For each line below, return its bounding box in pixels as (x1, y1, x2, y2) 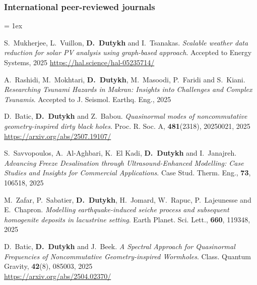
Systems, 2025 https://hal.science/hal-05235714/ (4, 57, 155, 67)
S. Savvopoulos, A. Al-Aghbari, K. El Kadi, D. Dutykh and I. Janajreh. (4, 148, 237, 158)
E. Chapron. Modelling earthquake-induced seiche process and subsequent (4, 204, 229, 215)
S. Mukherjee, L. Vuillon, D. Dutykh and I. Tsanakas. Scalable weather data (4, 37, 248, 47)
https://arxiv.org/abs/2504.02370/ (4, 270, 111, 281)
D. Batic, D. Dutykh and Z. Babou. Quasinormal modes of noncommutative (4, 111, 247, 121)
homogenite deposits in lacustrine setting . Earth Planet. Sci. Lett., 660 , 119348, (4, 214, 250, 224)
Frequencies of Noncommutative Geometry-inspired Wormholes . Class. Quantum (4, 251, 251, 261)
